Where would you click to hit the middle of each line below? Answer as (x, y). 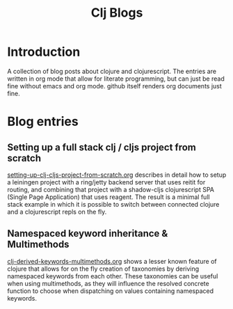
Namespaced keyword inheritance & (88, 233)
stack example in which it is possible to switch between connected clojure (113, 204)
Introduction (44, 52)
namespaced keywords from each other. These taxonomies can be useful (113, 276)
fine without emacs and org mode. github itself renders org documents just (115, 86)
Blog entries (43, 121)
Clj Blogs (117, 13)
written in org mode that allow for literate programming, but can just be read (116, 79)
